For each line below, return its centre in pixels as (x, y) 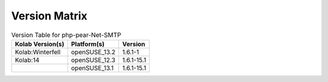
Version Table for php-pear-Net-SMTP (66, 35)
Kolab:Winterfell (38, 52)
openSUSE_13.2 (93, 52)
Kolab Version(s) (40, 44)
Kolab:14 (27, 60)
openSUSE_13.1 (92, 68)
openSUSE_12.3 (93, 60)
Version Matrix (49, 16)
